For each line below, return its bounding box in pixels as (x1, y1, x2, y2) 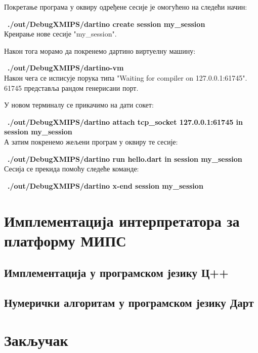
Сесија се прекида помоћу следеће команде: (4, 163, 139, 174)
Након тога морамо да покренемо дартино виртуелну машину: (4, 45, 196, 56)
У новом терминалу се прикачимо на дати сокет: (4, 99, 154, 110)
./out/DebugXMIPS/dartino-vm (8, 62, 124, 73)
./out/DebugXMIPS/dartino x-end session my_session (8, 180, 203, 191)
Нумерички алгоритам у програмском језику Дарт (4, 295, 254, 310)
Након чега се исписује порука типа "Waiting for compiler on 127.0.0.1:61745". (4, 72, 247, 83)
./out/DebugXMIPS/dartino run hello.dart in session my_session (8, 153, 242, 164)
